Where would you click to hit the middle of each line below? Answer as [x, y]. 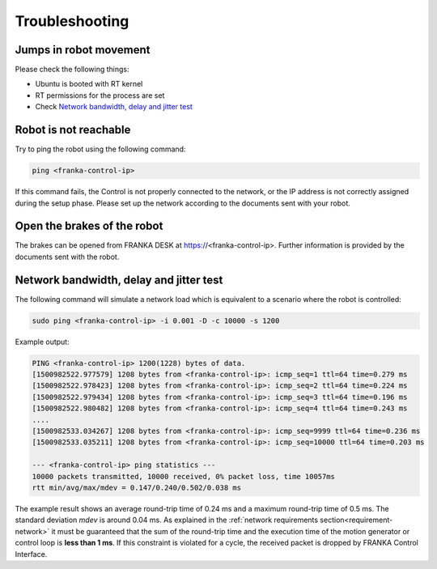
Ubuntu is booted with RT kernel [89, 84]
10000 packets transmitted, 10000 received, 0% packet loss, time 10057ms [184, 476]
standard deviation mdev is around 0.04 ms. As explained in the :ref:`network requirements [167, 520]
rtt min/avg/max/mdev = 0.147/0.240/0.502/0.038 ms [137, 487]
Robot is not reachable [73, 130]
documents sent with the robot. [67, 257]
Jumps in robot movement [83, 50]
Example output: [42, 342]
